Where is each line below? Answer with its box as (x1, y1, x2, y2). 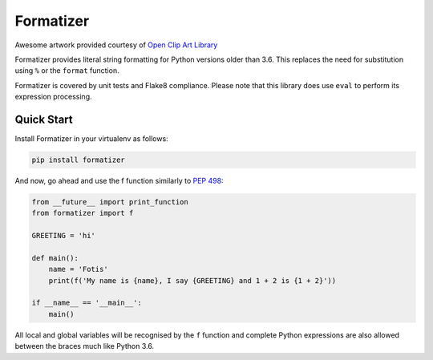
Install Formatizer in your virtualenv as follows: (14, 134, 168, 144)
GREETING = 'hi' (31, 231, 96, 241)
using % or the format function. (14, 66, 119, 75)
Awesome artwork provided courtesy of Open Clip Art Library (14, 40, 218, 50)
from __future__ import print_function (31, 197, 188, 206)
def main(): (31, 253, 79, 262)
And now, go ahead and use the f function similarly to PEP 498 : (14, 176, 224, 185)
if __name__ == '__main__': (31, 298, 142, 308)
